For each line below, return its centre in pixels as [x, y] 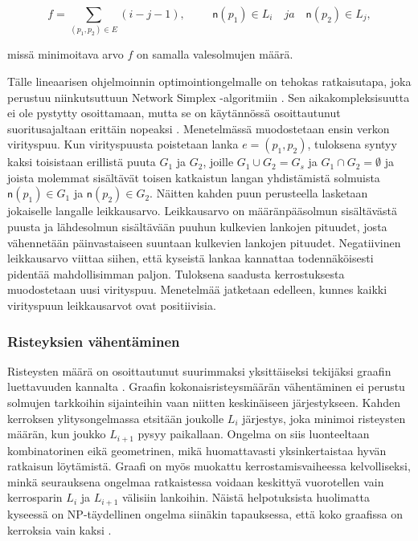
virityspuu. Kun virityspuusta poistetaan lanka [123, 144]
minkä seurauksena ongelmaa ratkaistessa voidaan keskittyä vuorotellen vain [196, 481]
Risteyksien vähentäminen [94, 341]
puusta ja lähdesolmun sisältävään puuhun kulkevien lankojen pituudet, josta [197, 227]
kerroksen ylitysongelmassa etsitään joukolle [116, 418]
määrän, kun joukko [57, 434]
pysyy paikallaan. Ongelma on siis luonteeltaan [254, 434]
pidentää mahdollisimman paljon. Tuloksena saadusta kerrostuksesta [176, 273]
